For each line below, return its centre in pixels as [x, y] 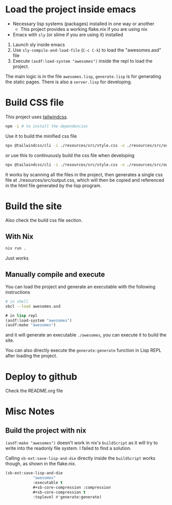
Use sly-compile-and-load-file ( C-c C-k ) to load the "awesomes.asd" [87, 50]
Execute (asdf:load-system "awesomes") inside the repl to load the [82, 61]
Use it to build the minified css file [41, 136]
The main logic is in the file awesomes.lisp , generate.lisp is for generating [83, 76]
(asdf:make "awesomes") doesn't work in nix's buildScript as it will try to [82, 443]
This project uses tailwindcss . [37, 117]
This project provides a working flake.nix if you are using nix [84, 29]
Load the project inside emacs [71, 10]
